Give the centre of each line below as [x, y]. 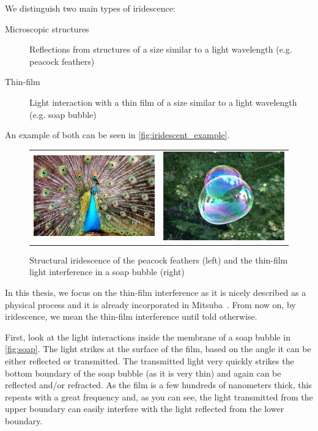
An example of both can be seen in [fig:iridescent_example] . [117, 135]
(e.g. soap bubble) [63, 114]
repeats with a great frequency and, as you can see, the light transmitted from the [159, 396]
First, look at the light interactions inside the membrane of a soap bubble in [148, 337]
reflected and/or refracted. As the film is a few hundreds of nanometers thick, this [158, 385]
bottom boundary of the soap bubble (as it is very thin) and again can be [143, 373]
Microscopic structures [47, 28]
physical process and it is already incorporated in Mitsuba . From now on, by [150, 304]
